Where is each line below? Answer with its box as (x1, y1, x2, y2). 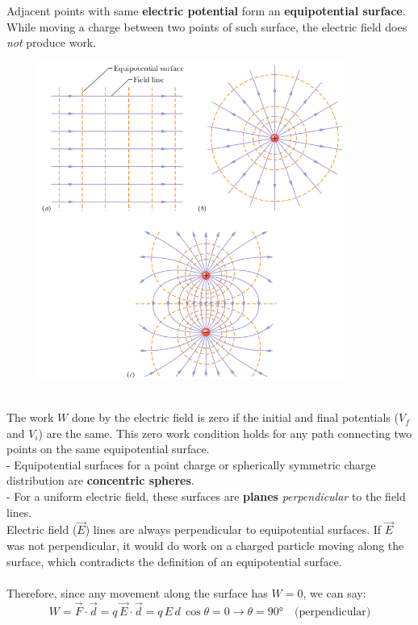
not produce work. (6, 34, 97, 51)
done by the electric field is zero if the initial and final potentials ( (71, 409, 399, 426)
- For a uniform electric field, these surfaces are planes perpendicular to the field (6, 488, 406, 505)
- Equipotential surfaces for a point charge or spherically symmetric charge (6, 456, 376, 473)
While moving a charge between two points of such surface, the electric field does (6, 18, 408, 35)
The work (6, 409, 54, 426)
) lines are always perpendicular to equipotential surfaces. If (85, 521, 382, 538)
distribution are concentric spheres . (6, 472, 194, 489)
